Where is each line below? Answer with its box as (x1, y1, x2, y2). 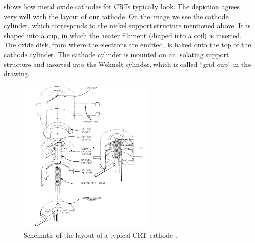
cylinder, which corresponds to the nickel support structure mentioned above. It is (4, 21, 251, 31)
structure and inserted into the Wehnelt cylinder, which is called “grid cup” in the (4, 59, 251, 69)
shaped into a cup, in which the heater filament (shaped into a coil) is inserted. (4, 30, 242, 40)
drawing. (4, 68, 30, 79)
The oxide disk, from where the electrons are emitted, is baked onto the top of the (4, 40, 251, 50)
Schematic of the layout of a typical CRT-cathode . (24, 230, 177, 240)
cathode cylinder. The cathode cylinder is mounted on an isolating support (4, 49, 229, 59)
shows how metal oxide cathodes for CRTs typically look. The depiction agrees (4, 1, 240, 11)
